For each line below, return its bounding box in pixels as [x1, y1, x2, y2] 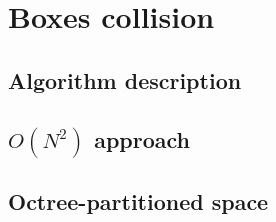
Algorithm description [8, 64, 242, 95]
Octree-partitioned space [8, 186, 269, 217]
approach [94, 123, 191, 154]
